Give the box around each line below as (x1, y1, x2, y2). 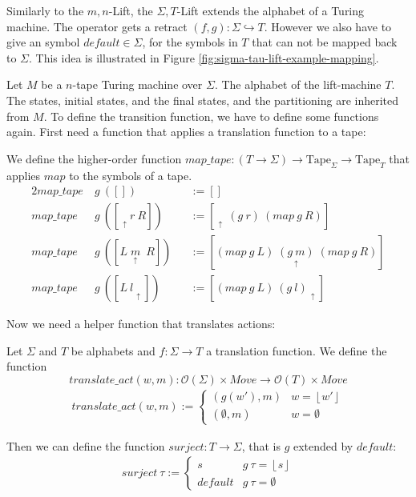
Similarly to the (6, 2, 84, 18)
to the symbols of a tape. (69, 166, 192, 183)
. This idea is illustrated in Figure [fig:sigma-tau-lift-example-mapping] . (29, 49, 379, 66)
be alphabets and (71, 342, 155, 359)
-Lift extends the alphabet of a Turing (176, 2, 365, 18)
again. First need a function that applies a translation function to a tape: (6, 123, 366, 140)
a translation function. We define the (206, 342, 387, 359)
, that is (241, 437, 281, 454)
